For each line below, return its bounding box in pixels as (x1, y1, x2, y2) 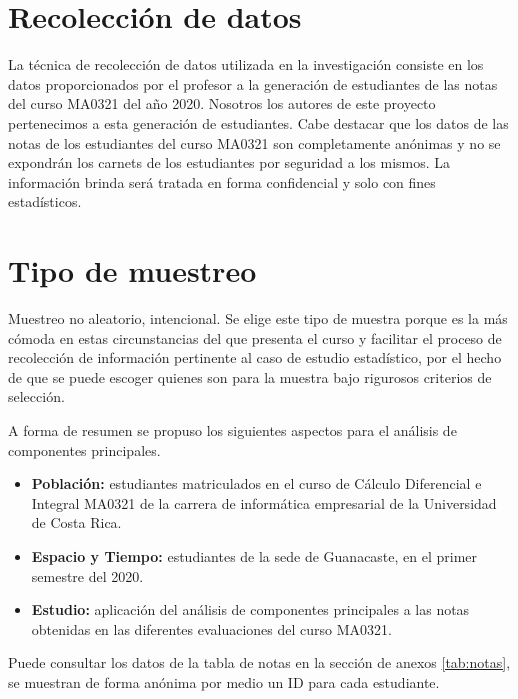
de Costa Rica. (31, 512, 122, 533)
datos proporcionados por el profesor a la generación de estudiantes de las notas (8, 73, 498, 94)
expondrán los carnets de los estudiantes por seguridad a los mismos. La (8, 152, 451, 173)
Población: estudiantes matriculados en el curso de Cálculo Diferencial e (31, 473, 482, 494)
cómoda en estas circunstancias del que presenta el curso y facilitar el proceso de (8, 327, 502, 348)
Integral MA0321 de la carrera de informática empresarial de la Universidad (31, 492, 497, 513)
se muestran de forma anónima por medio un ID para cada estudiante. (8, 671, 440, 692)
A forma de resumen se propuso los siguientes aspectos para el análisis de (8, 419, 457, 440)
